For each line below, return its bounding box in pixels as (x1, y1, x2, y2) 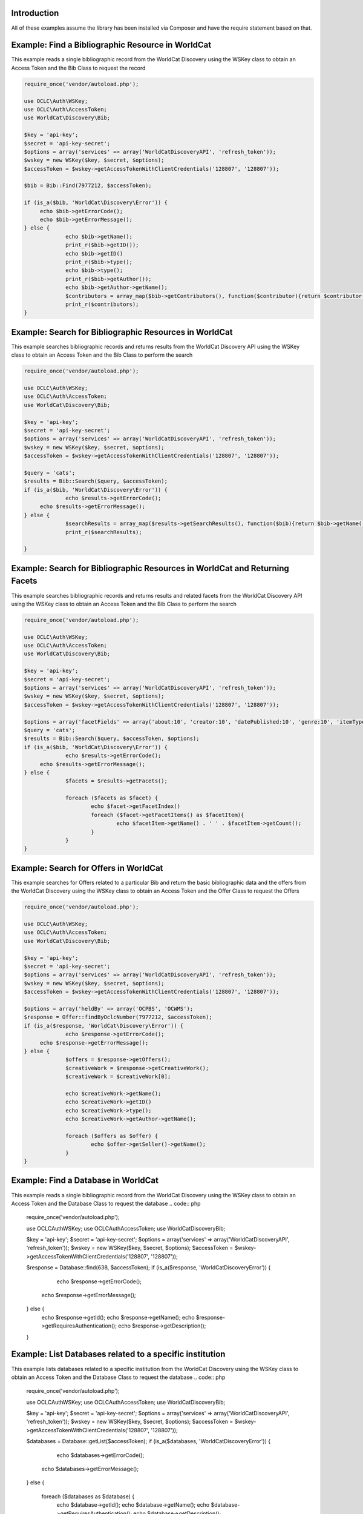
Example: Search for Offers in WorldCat (11, 863, 163, 873)
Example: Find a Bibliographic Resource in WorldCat (11, 40, 212, 50)
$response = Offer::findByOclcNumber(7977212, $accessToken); (24, 1014, 212, 1020)
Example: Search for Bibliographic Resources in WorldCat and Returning (11, 563, 290, 574)
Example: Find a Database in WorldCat (11, 1175, 159, 1186)
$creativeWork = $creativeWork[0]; (65, 1073, 171, 1080)
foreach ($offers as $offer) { (65, 1132, 159, 1139)
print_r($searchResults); (65, 529, 142, 535)
